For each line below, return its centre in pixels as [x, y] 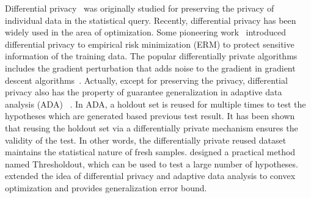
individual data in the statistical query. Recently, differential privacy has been [151, 20]
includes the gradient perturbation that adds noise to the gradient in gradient [150, 68]
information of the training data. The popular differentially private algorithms [151, 56]
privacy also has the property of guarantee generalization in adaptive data [144, 92]
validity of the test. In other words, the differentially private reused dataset [146, 140]
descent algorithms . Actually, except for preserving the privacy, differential [146, 80]
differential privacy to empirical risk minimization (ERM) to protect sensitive [150, 44]
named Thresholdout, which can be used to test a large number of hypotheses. [152, 163]
